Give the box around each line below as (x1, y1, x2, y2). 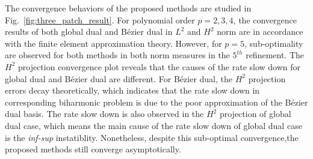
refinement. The (246, 49, 305, 61)
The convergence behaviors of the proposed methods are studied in (5, 2, 252, 14)
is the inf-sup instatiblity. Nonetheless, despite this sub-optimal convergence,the (5, 131, 299, 143)
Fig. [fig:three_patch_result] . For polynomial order (5, 13, 195, 26)
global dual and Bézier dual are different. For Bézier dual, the (5, 72, 233, 85)
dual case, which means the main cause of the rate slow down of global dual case (5, 119, 302, 131)
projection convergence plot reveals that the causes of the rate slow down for (17, 60, 301, 73)
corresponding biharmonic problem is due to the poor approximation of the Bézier (5, 95, 308, 108)
